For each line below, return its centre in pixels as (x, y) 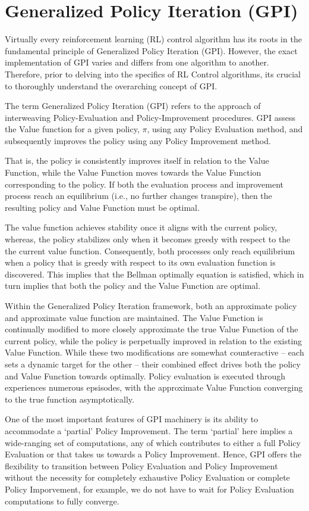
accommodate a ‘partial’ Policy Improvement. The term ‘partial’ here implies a (149, 430)
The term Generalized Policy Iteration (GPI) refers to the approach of (133, 106)
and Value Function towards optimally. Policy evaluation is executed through (145, 376)
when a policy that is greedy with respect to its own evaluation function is (140, 262)
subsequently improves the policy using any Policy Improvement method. (138, 140)
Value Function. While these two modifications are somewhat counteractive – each (154, 352)
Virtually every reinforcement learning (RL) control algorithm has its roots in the (153, 39)
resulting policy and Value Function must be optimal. (102, 207)
